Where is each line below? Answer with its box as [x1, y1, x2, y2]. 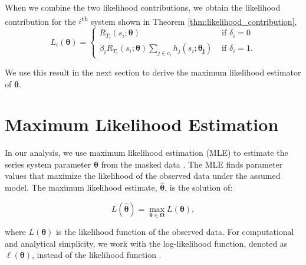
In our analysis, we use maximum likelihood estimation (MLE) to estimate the [5, 146, 288, 159]
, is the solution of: [164, 181, 233, 194]
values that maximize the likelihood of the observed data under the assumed [5, 169, 281, 182]
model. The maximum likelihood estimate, [5, 181, 157, 194]
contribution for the [5, 15, 76, 27]
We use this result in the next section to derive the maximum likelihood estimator [5, 66, 301, 78]
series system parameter [5, 158, 91, 170]
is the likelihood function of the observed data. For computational [56, 225, 294, 238]
